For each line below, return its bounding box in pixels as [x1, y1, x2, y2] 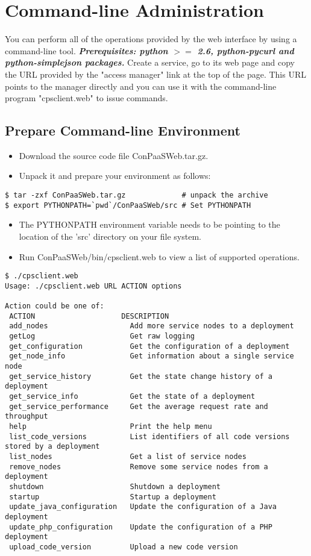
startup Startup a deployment [9, 492, 216, 501]
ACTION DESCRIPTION [9, 311, 169, 320]
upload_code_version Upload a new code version [9, 542, 238, 551]
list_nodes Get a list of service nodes [9, 452, 247, 461]
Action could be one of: [5, 302, 104, 311]
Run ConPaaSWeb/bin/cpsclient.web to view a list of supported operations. [19, 250, 300, 263]
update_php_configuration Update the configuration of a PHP [9, 522, 272, 531]
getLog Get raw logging [9, 332, 195, 341]
